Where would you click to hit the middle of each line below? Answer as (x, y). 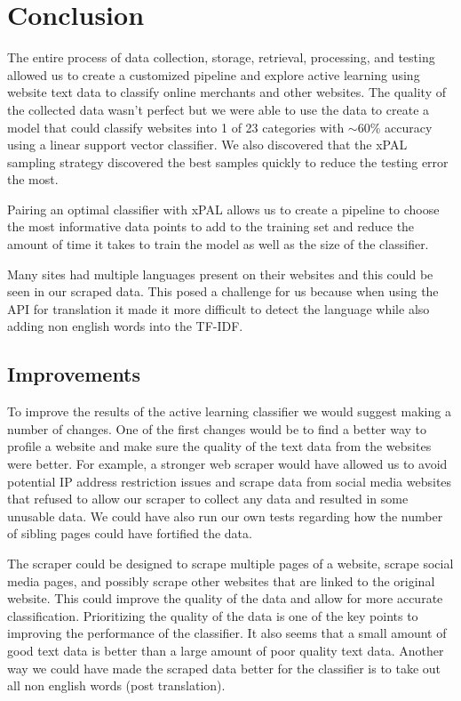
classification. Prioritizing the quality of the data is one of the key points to (213, 615)
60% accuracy (395, 127)
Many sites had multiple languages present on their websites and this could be (220, 274)
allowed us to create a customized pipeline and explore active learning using (214, 74)
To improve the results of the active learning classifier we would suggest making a (229, 411)
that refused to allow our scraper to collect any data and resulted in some (208, 499)
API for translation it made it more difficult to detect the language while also (219, 308)
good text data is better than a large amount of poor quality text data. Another (226, 650)
